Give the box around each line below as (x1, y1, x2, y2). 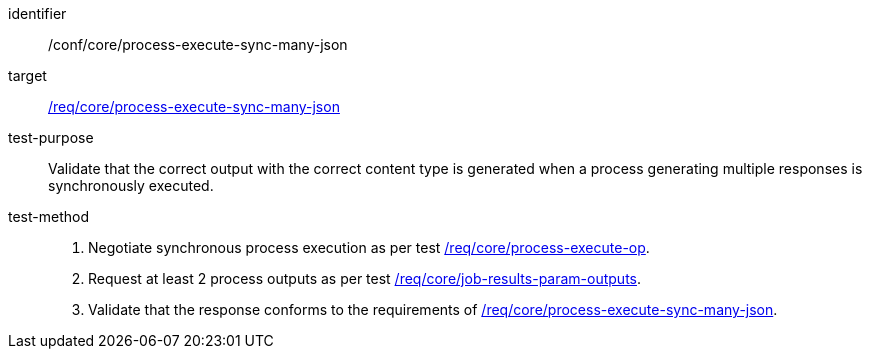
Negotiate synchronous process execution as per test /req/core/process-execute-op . (88, 239, 650, 256)
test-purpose (8, 129, 94, 146)
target (8, 67, 47, 84)
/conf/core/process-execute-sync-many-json (48, 36, 348, 53)
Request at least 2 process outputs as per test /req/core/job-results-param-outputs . (88, 270, 642, 287)
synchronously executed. (48, 177, 214, 194)
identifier (8, 5, 67, 22)
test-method (8, 208, 89, 225)
